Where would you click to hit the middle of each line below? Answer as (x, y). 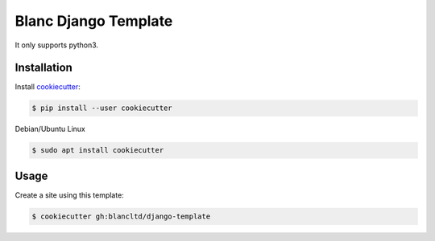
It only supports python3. (57, 45)
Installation (43, 68)
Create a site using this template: (69, 195)
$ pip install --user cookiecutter (102, 108)
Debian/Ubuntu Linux (50, 129)
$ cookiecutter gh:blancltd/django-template (121, 216)
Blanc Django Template (94, 21)
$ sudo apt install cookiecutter (98, 150)
